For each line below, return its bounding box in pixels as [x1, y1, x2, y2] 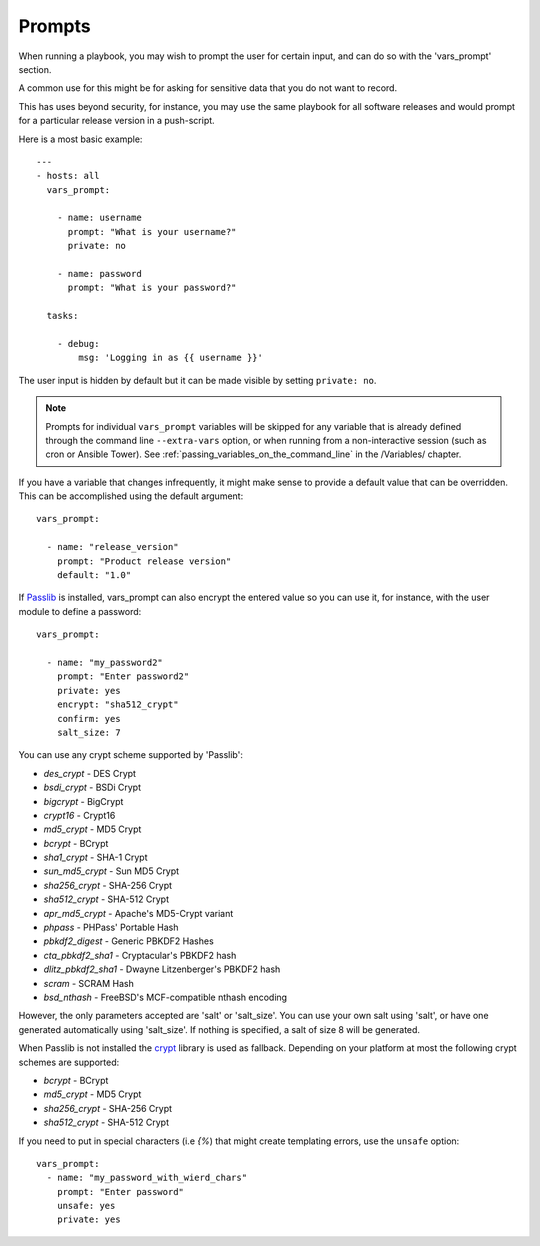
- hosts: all [36, 170, 100, 182]
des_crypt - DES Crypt [43, 767, 137, 779]
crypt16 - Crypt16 [43, 809, 116, 821]
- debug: [56, 338, 100, 349]
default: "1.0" [56, 570, 132, 581]
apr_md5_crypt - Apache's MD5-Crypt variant [43, 907, 234, 919]
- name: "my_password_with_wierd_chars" [46, 1172, 248, 1184]
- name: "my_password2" [46, 657, 164, 668]
